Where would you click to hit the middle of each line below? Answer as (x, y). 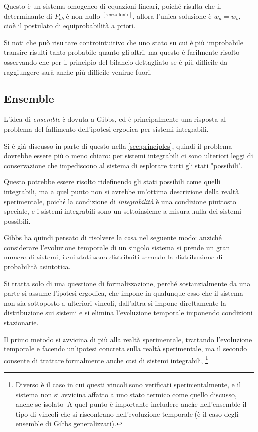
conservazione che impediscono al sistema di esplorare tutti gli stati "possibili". (123, 165)
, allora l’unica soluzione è (172, 16)
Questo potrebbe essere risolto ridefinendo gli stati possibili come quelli (112, 182)
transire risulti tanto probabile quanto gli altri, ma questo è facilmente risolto (122, 52)
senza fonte (117, 15)
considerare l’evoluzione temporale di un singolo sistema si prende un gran (117, 247)
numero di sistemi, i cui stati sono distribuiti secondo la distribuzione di (113, 257)
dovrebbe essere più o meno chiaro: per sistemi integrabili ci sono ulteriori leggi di (129, 155)
